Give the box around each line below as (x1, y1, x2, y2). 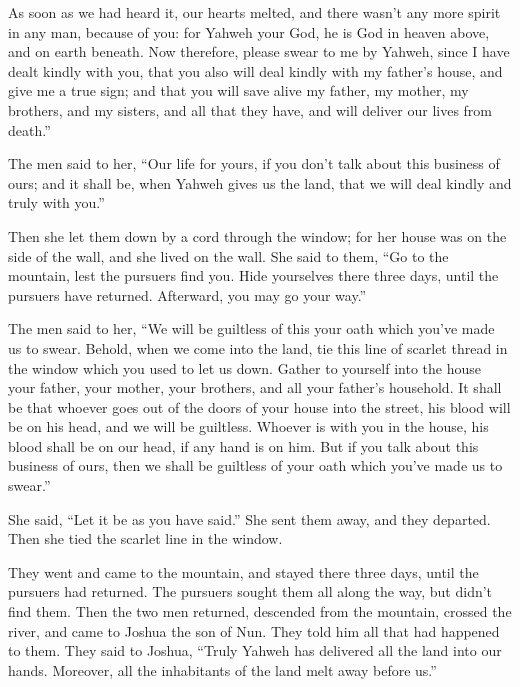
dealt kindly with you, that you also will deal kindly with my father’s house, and (8, 60, 503, 81)
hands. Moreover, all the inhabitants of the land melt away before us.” (8, 659, 437, 680)
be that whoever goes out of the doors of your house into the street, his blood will (8, 396, 511, 417)
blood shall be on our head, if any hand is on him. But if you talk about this (8, 435, 479, 456)
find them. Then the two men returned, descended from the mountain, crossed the (8, 601, 512, 622)
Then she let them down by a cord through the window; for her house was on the (8, 225, 507, 246)
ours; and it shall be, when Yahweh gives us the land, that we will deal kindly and (8, 172, 512, 193)
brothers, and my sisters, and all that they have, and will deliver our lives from (8, 99, 493, 120)
